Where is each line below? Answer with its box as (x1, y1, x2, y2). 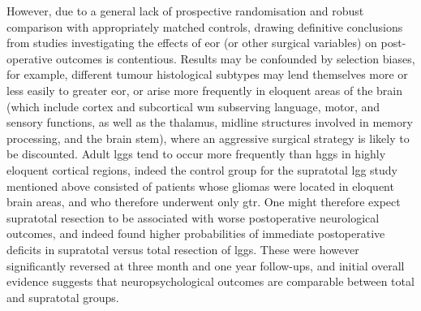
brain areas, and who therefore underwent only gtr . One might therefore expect (6, 193, 401, 210)
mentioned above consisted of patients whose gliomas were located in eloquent (6, 177, 394, 194)
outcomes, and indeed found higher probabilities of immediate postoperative (6, 225, 385, 242)
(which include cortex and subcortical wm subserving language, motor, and (6, 97, 380, 114)
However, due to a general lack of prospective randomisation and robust (6, 2, 364, 19)
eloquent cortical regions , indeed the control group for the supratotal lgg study (6, 161, 397, 178)
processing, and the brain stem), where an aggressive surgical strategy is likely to (6, 129, 410, 146)
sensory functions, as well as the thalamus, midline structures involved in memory (6, 114, 413, 131)
